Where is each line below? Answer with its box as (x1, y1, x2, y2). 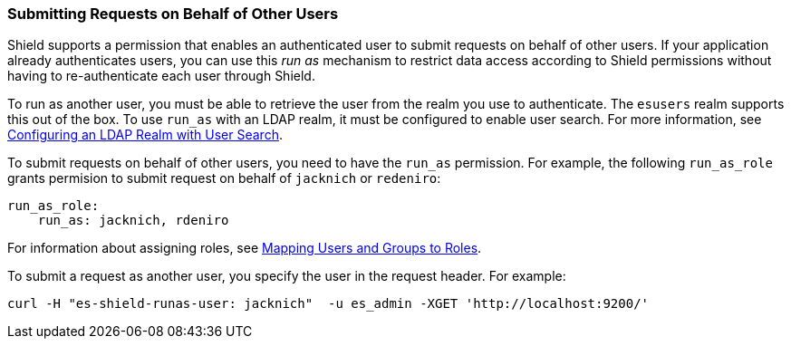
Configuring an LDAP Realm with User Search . (7, 127, 283, 143)
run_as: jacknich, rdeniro (37, 213, 229, 228)
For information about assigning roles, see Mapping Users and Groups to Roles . (7, 240, 482, 256)
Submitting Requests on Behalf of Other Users (7, 5, 339, 23)
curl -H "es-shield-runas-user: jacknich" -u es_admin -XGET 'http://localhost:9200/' (7, 296, 650, 312)
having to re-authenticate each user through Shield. (7, 68, 315, 84)
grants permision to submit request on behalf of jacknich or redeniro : (7, 170, 441, 187)
